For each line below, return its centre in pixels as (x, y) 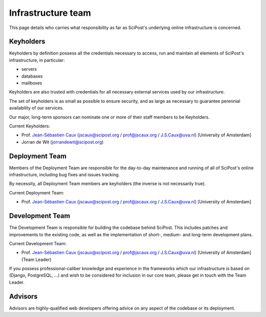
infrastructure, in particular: (37, 60)
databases (32, 76)
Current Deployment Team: (36, 192)
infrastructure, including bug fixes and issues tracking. (65, 175)
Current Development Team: (38, 243)
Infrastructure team (50, 13)
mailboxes (32, 83)
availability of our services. (36, 108)
